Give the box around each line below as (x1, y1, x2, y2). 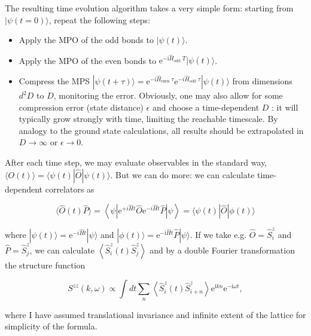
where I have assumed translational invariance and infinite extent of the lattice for (5, 308, 306, 320)
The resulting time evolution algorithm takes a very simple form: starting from (5, 2, 294, 14)
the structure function (5, 258, 86, 271)
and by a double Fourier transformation (150, 243, 295, 256)
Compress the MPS (19, 75, 90, 87)
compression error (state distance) (19, 100, 144, 113)
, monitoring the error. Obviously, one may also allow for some (53, 89, 283, 102)
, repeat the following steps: (48, 13, 151, 26)
